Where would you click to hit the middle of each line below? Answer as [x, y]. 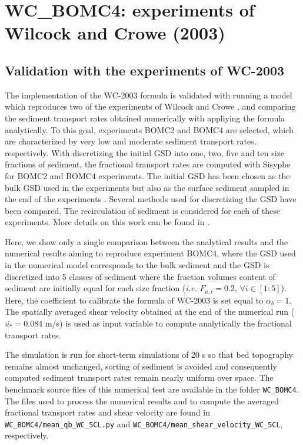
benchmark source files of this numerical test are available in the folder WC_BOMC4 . [152, 389]
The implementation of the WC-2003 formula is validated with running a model [149, 95]
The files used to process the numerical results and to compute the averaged [142, 400]
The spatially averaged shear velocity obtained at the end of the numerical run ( [150, 311]
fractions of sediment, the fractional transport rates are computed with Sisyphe [148, 164]
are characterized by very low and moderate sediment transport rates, [131, 141]
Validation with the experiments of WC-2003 [145, 70]
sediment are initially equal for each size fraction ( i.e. [101, 288]
